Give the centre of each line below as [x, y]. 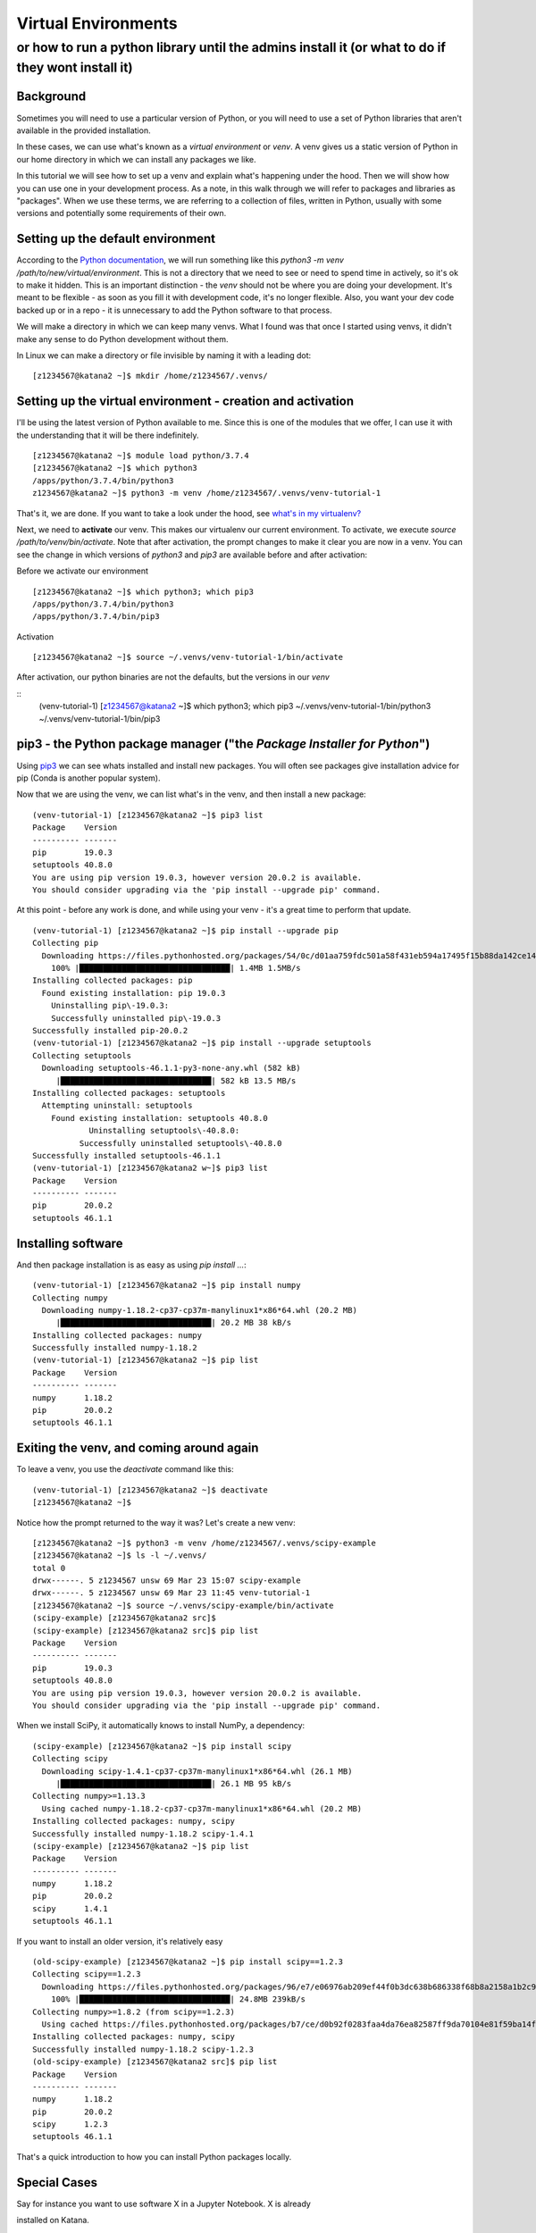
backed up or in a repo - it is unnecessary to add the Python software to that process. [174, 310]
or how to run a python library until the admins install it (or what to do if [231, 47]
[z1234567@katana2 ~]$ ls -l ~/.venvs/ [120, 1556]
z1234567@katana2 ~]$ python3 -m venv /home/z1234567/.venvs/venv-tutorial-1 [207, 493]
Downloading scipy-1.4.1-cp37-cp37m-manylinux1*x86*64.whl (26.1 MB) [197, 1771]
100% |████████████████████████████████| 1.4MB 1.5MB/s [176, 968]
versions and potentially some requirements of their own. [121, 213]
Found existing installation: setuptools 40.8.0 [159, 1118]
